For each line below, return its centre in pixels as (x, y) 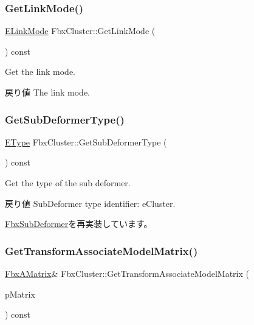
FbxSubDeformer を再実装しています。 (79, 224)
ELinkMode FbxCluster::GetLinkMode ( (80, 31)
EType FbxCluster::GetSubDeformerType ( (86, 142)
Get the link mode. (40, 72)
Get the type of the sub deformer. (68, 183)
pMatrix (20, 294)
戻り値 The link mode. (47, 92)
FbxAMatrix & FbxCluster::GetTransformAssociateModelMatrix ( (127, 273)
